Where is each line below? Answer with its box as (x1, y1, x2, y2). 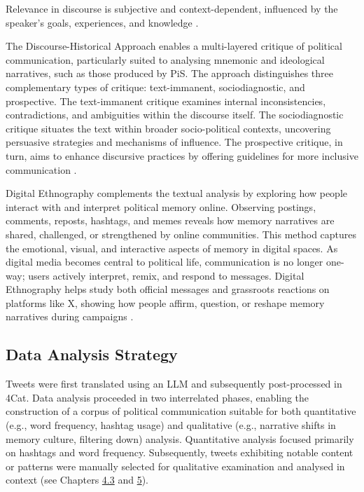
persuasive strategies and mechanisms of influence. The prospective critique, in (6, 135, 343, 149)
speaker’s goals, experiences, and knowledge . (6, 15, 199, 29)
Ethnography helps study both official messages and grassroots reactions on (6, 282, 330, 296)
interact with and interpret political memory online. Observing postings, (6, 199, 316, 214)
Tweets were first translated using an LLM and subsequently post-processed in (6, 376, 342, 391)
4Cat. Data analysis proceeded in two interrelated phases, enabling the (6, 390, 309, 404)
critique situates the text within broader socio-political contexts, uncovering (6, 121, 331, 135)
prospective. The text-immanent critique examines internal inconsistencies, (6, 93, 326, 108)
